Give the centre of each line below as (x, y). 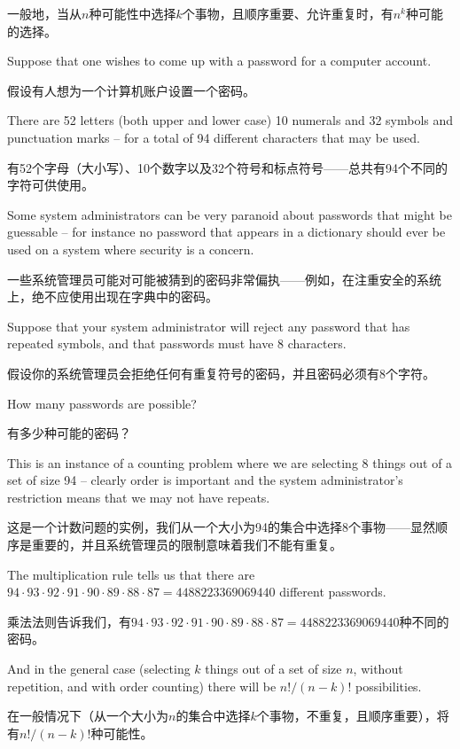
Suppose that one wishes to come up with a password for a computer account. (219, 61)
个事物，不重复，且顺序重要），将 (353, 716)
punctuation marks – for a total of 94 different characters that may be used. (214, 137)
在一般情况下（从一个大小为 (88, 716)
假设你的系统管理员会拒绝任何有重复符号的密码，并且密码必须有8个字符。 (221, 373)
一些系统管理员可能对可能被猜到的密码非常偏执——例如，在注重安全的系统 (224, 279)
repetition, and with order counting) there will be (142, 686)
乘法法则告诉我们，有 (69, 621)
